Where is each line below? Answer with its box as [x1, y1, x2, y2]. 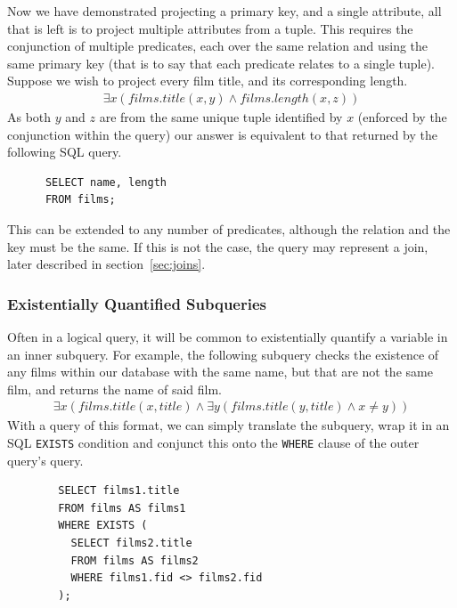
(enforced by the [357, 108, 447, 126]
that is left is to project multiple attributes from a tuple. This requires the [7, 19, 413, 37]
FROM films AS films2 [70, 554, 199, 567]
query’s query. [7, 450, 84, 469]
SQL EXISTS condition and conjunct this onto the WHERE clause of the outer [7, 433, 420, 451]
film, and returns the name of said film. [7, 379, 222, 398]
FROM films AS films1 [58, 501, 186, 515]
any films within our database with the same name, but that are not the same [7, 362, 433, 381]
